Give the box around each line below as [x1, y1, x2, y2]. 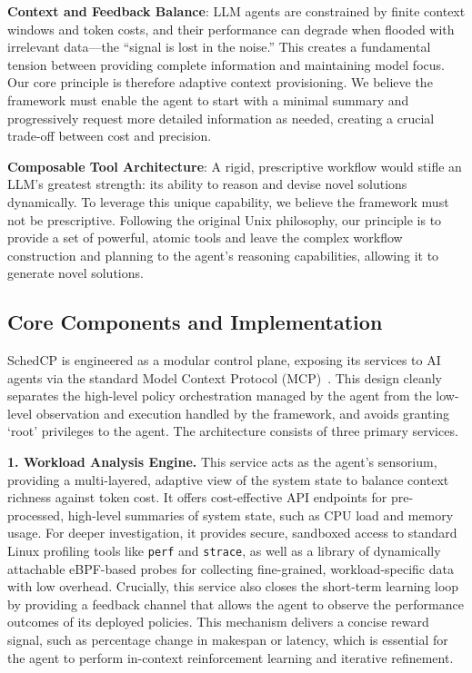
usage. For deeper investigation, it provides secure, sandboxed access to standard [7, 523, 457, 542]
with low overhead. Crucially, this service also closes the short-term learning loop [7, 577, 459, 596]
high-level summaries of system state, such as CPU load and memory [67, 505, 454, 524]
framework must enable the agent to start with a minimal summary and [7, 90, 409, 109]
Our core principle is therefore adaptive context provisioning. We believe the [7, 73, 433, 92]
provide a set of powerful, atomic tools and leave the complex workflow [7, 228, 403, 247]
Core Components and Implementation [7, 308, 383, 336]
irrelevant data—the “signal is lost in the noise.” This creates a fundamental [7, 37, 431, 56]
